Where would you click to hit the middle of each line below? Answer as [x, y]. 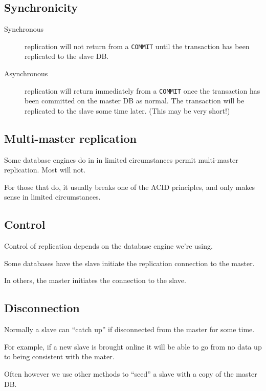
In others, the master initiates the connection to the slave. [95, 280]
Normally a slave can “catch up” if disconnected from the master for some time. [129, 329]
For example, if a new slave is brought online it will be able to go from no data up [133, 346]
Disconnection [42, 308]
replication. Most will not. [45, 170]
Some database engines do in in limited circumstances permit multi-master [121, 159]
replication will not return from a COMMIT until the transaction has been [137, 46]
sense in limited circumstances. [52, 197]
